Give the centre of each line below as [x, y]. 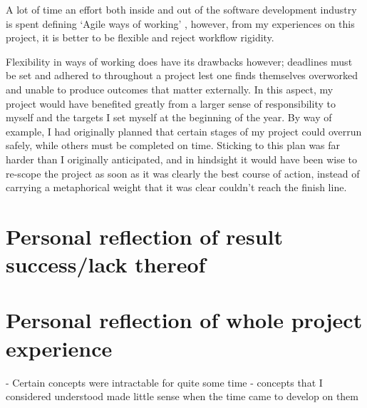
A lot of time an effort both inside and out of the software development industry [181, 9]
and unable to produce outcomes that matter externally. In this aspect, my [170, 89]
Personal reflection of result [145, 236]
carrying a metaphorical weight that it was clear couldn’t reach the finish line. [176, 187]
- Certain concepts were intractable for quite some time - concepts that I [164, 382]
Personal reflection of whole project [184, 320]
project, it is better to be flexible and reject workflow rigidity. [140, 37]
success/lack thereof [106, 264]
